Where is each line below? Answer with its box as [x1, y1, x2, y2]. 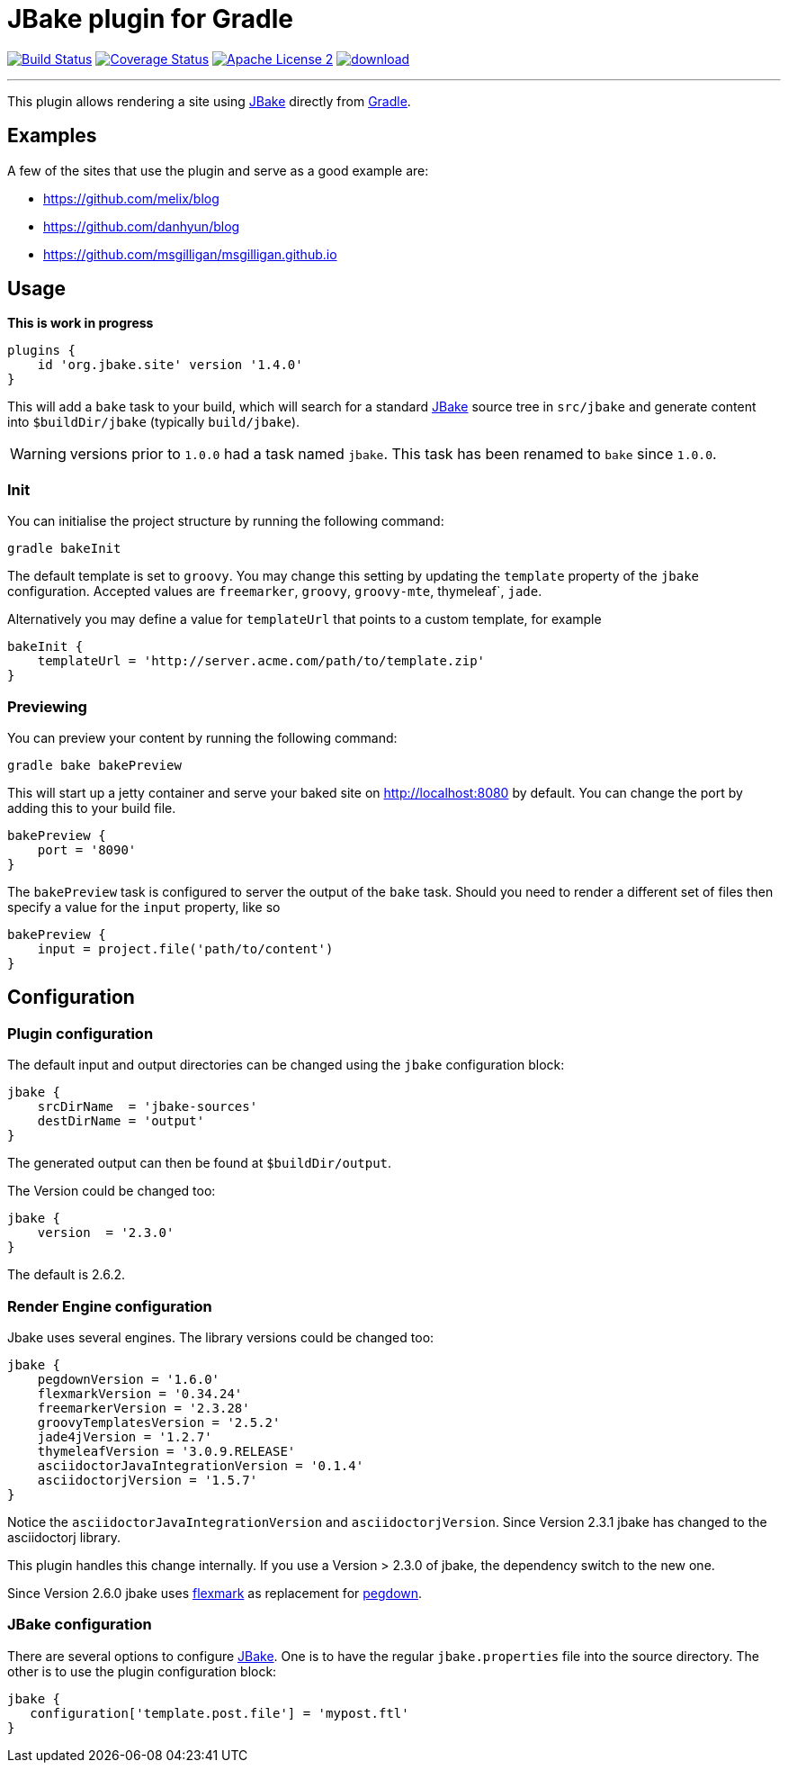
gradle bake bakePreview [7, 757, 182, 772]
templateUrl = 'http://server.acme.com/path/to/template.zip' [37, 654, 486, 669]
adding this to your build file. [7, 799, 176, 816]
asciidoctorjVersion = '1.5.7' [37, 1472, 258, 1487]
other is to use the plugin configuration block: [7, 1663, 277, 1679]
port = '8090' [37, 842, 137, 857]
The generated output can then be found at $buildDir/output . [7, 1155, 392, 1171]
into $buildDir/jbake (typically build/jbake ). [7, 414, 300, 430]
